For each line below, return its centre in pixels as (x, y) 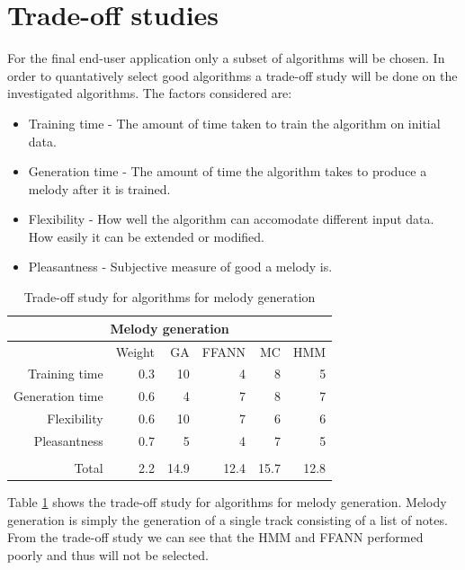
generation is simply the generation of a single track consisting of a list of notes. (228, 519)
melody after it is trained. (99, 188)
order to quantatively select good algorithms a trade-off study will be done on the (232, 75)
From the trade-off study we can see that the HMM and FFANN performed (215, 537)
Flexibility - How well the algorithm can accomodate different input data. (231, 219)
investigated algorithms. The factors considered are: (150, 93)
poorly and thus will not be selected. (108, 554)
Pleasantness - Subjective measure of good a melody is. (180, 267)
